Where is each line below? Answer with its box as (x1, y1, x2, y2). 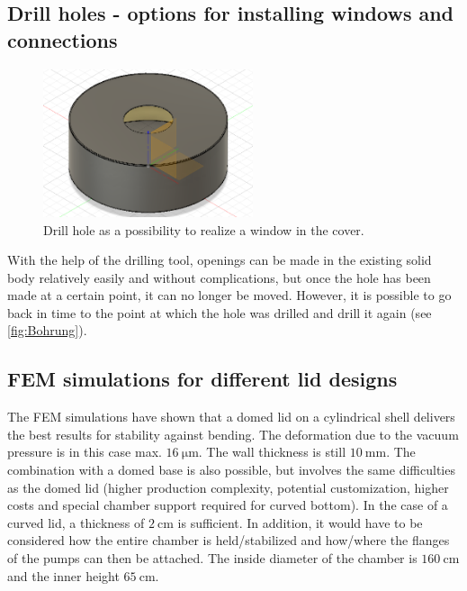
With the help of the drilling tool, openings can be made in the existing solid (7, 250, 432, 269)
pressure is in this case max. (7, 442, 162, 461)
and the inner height (7, 566, 120, 585)
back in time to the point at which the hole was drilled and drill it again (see (7, 303, 432, 322)
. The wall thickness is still (198, 442, 346, 461)
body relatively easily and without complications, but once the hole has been (7, 268, 431, 286)
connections (7, 25, 118, 53)
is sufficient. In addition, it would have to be (177, 513, 423, 532)
